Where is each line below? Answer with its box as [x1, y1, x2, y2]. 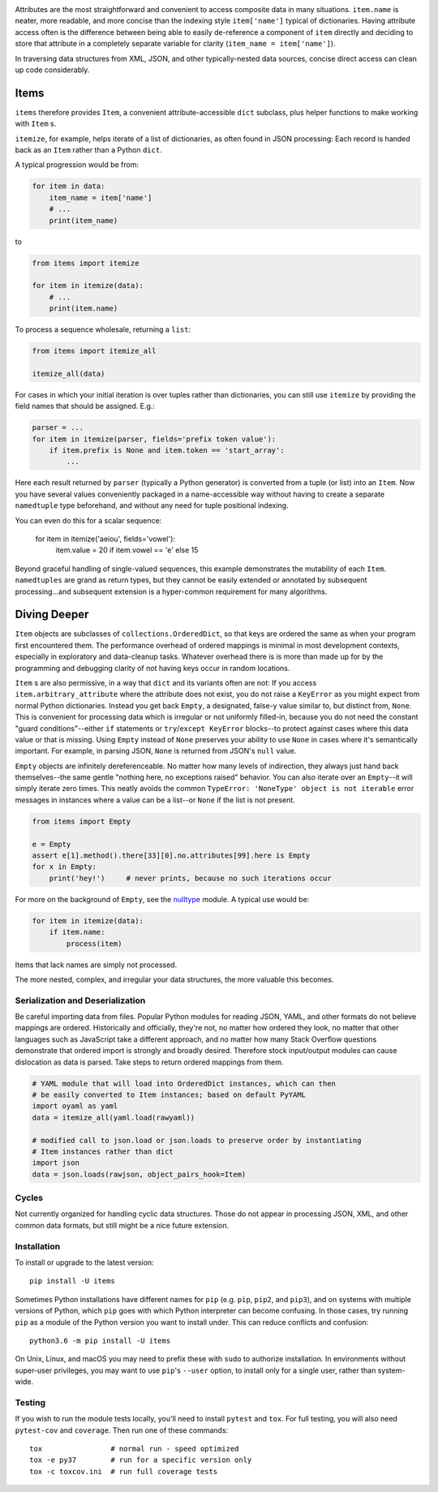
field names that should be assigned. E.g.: [15, 402, 156, 411]
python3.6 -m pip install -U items [29, 1335, 171, 1345]
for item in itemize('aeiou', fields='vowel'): [35, 534, 176, 544]
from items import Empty [32, 816, 131, 826]
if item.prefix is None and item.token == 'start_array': [49, 446, 285, 454]
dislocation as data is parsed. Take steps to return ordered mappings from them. [15, 1057, 284, 1067]
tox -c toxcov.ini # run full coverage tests [29, 1467, 218, 1476]
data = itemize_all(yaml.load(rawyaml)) [32, 1112, 195, 1122]
